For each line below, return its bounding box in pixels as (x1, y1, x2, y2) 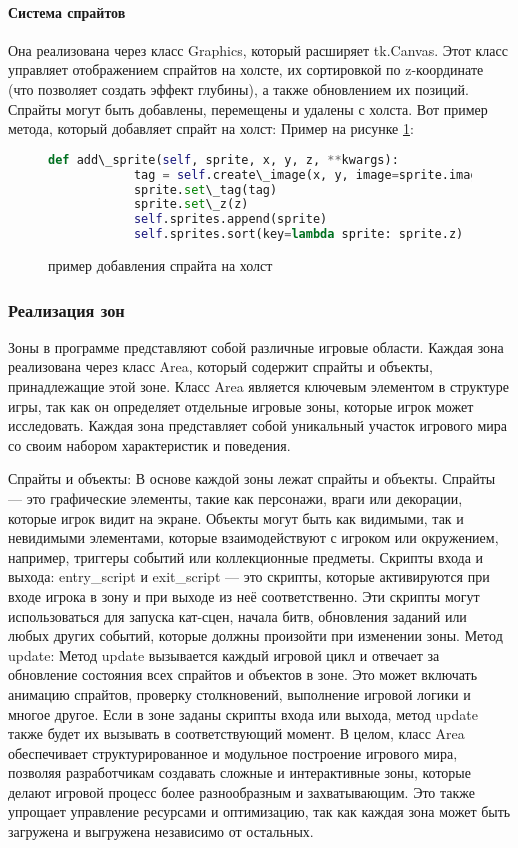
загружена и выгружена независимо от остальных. (8, 821, 314, 842)
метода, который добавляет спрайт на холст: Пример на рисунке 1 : (8, 118, 414, 139)
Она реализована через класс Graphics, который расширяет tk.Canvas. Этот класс (8, 39, 508, 60)
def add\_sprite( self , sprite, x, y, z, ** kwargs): (48, 152, 399, 167)
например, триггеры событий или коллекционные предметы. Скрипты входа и (8, 546, 484, 567)
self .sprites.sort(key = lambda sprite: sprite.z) (133, 227, 464, 242)
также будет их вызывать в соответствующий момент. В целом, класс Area (8, 723, 465, 744)
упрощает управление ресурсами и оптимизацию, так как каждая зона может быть (8, 801, 511, 822)
